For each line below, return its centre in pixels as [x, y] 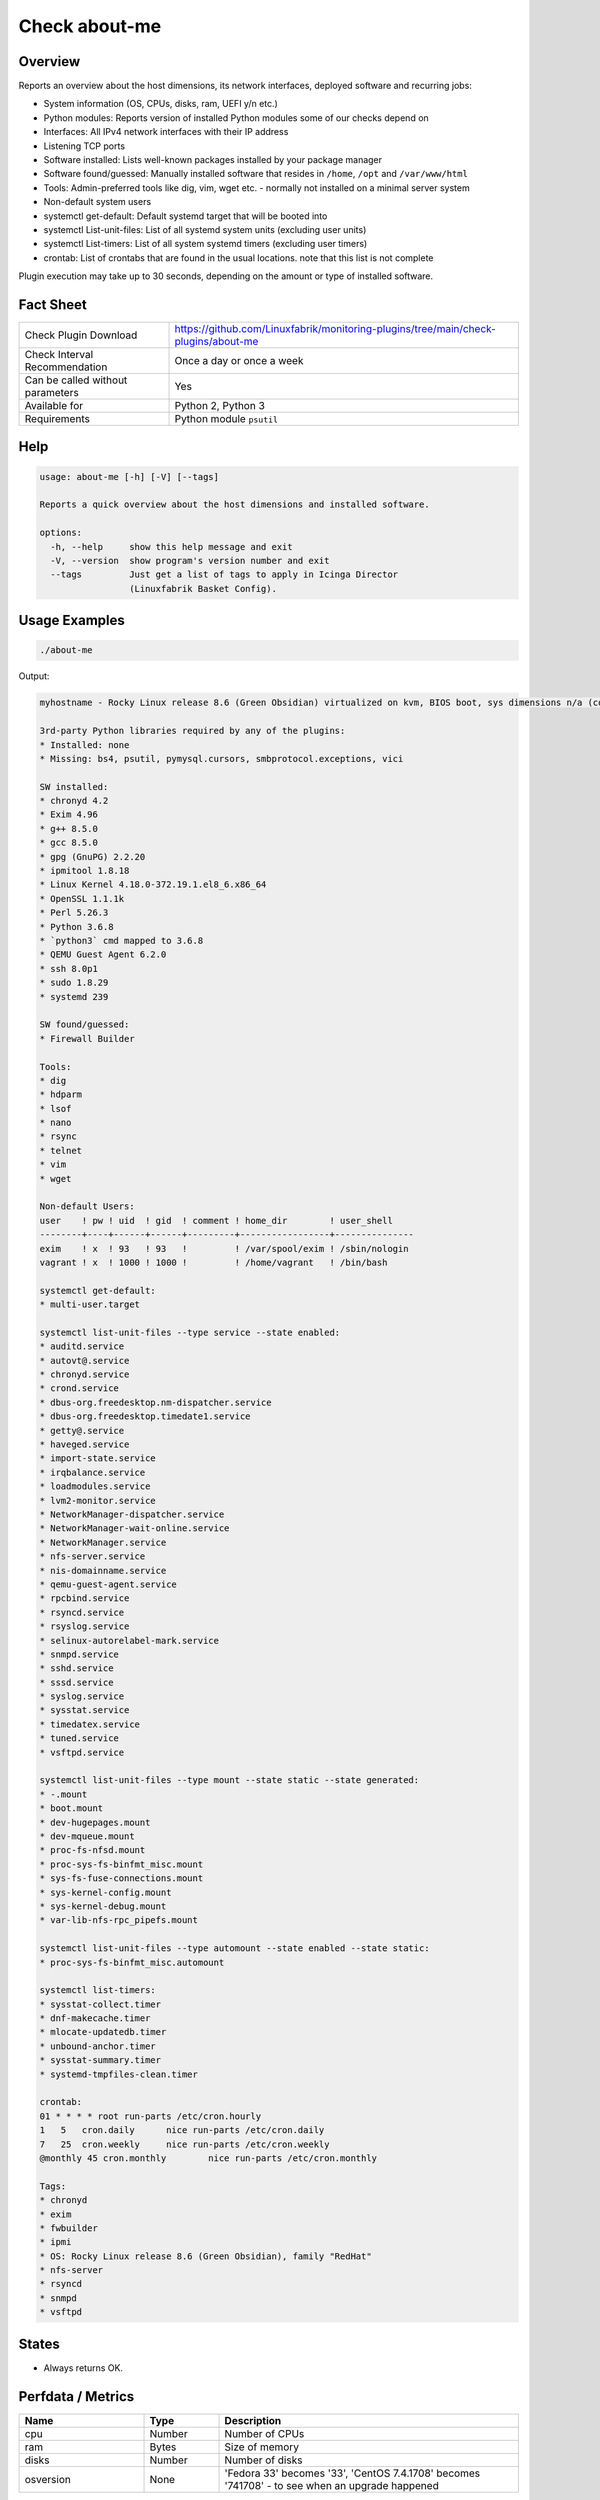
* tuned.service [79, 1738]
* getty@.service [82, 1430]
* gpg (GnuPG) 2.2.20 [92, 856]
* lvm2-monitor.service [98, 1500]
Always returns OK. [83, 2367]
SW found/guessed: [84, 1024]
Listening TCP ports [84, 146]
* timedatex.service [89, 1724]
